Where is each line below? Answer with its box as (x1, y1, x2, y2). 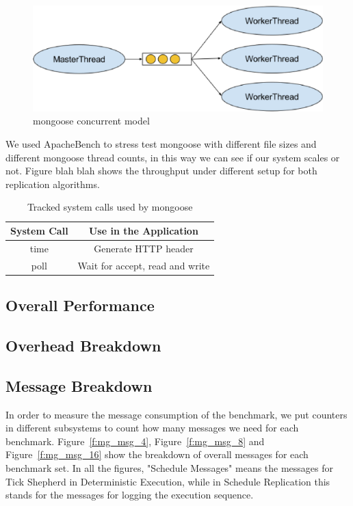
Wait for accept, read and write (77, 258, 210, 272)
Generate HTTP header (94, 241, 194, 255)
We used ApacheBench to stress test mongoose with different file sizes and (5, 137, 317, 151)
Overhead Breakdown (5, 334, 161, 356)
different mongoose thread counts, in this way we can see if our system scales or (5, 150, 340, 164)
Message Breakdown (5, 375, 153, 396)
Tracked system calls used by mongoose (27, 200, 193, 214)
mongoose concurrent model (33, 114, 150, 128)
